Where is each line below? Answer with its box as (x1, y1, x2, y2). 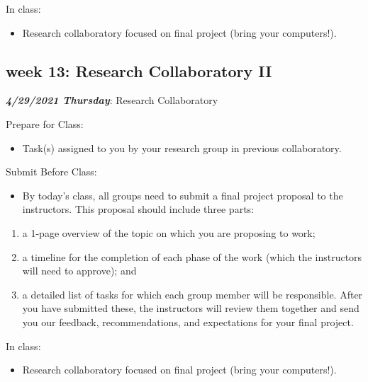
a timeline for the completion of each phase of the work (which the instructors (22, 249, 362, 264)
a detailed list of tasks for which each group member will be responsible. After (22, 286, 363, 301)
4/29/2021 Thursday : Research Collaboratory (6, 93, 218, 108)
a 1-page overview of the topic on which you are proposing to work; (22, 225, 316, 240)
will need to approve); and (22, 263, 137, 278)
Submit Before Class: (6, 164, 97, 179)
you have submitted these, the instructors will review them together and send (22, 301, 359, 316)
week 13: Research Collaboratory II (6, 59, 272, 81)
